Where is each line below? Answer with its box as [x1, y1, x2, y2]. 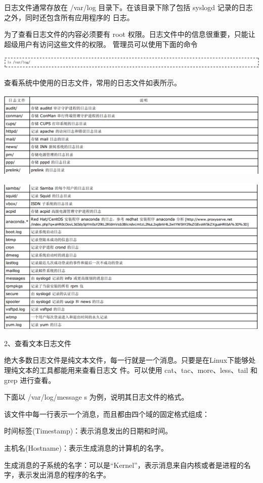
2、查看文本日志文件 [4, 337, 71, 348]
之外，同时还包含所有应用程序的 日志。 [4, 12, 134, 22]
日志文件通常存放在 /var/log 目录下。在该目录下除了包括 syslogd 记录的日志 [4, 2, 253, 12]
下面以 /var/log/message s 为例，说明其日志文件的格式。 [4, 392, 189, 402]
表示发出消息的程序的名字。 [18, 469, 110, 480]
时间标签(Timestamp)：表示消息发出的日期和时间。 [4, 425, 172, 436]
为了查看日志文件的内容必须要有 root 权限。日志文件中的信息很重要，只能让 [4, 29, 255, 39]
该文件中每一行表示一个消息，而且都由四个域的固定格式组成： [4, 408, 209, 419]
